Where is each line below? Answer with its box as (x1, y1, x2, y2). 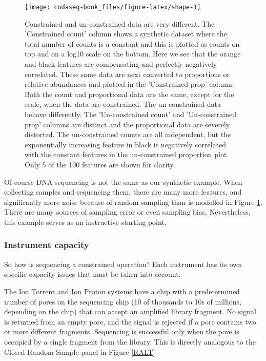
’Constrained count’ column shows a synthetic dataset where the (25, 28, 227, 39)
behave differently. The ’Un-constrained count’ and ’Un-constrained (25, 109, 236, 119)
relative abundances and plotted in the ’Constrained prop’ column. (25, 79, 234, 89)
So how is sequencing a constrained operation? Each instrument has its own (4, 258, 242, 269)
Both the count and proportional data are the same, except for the (25, 88, 234, 99)
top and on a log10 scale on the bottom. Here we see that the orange (25, 48, 241, 59)
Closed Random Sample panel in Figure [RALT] (4, 346, 155, 357)
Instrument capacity (4, 238, 89, 251)
